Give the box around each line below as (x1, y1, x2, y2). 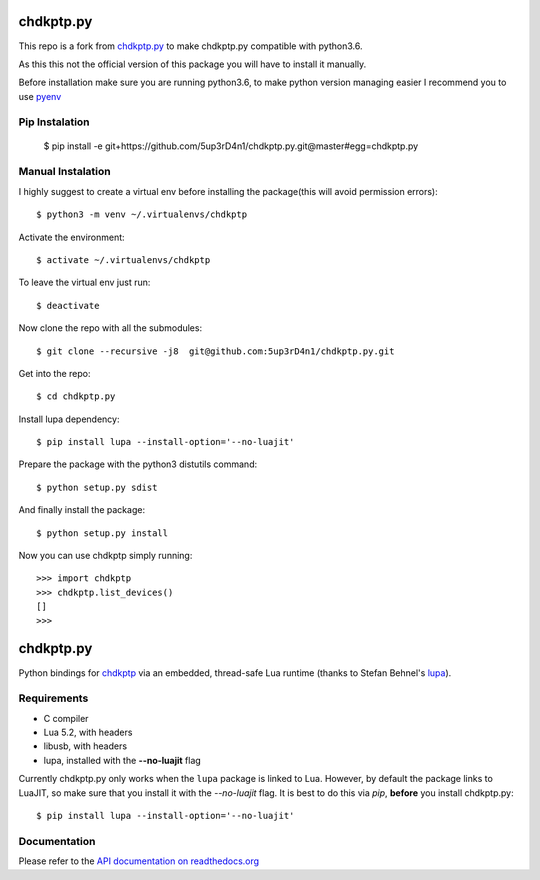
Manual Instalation (18, 165, 111, 179)
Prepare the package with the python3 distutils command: (18, 458, 258, 470)
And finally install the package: (18, 504, 145, 516)
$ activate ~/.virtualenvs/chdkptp (36, 254, 211, 265)
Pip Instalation (18, 115, 90, 129)
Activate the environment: (18, 231, 125, 243)
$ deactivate (36, 300, 100, 311)
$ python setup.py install (36, 527, 169, 539)
